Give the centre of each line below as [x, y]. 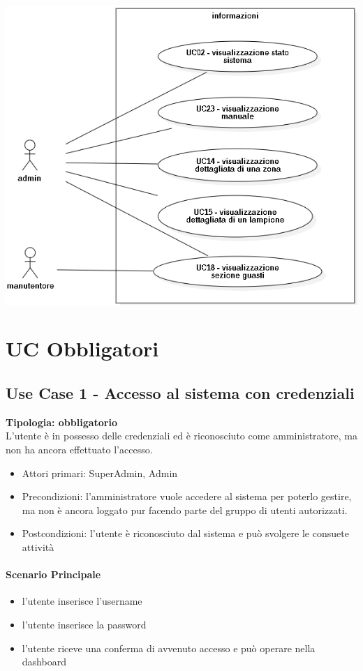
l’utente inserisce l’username [82, 601]
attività [38, 546]
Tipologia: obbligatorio [62, 422]
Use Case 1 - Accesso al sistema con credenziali [180, 393]
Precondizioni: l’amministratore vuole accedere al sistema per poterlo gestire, [187, 496]
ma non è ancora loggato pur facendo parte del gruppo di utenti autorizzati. [185, 510]
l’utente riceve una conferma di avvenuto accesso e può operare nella [169, 648]
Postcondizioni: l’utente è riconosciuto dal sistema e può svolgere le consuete [185, 533]
